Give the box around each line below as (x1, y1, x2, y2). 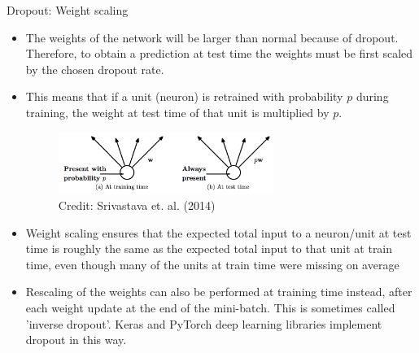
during (356, 88, 389, 105)
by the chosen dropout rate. (25, 60, 164, 77)
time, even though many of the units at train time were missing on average (25, 255, 399, 272)
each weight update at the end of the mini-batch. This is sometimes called (25, 299, 395, 316)
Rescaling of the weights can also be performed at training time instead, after (25, 283, 412, 300)
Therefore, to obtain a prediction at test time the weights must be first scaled (25, 45, 413, 62)
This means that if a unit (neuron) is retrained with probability (25, 88, 343, 105)
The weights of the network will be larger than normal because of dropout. (25, 28, 399, 46)
